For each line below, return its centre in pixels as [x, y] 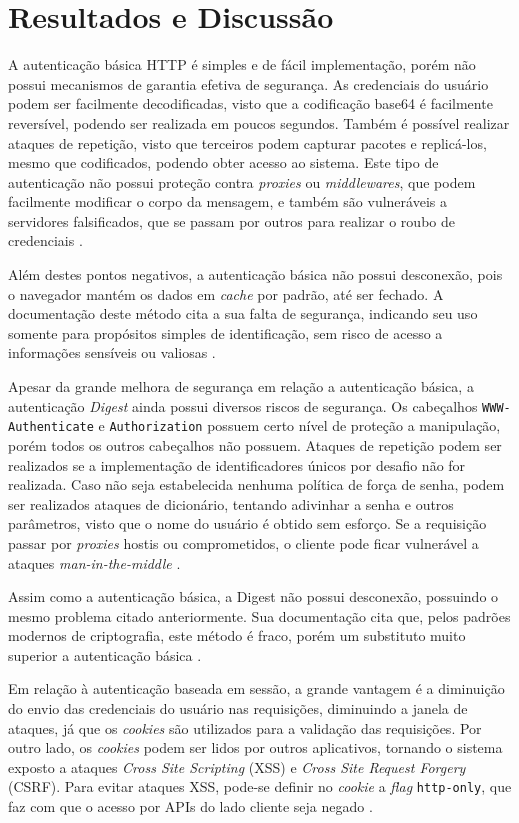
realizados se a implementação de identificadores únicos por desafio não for [237, 464]
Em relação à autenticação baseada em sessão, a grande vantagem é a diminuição [256, 688]
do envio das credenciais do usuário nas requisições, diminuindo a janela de [238, 708]
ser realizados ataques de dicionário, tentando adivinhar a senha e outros [231, 503]
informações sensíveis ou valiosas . [112, 352]
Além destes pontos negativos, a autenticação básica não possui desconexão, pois [255, 274]
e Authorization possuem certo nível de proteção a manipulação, [299, 425]
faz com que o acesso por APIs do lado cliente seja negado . [190, 806]
